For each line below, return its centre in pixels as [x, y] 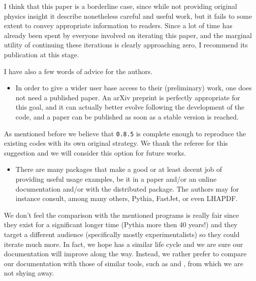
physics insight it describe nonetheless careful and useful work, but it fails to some [128, 16]
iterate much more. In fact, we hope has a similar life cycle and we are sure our [124, 244]
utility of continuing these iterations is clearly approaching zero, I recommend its [126, 45]
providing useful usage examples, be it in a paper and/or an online [116, 179]
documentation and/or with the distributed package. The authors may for [127, 188]
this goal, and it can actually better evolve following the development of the [130, 107]
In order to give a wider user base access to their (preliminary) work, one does [134, 88]
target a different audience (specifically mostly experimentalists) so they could [122, 234]
